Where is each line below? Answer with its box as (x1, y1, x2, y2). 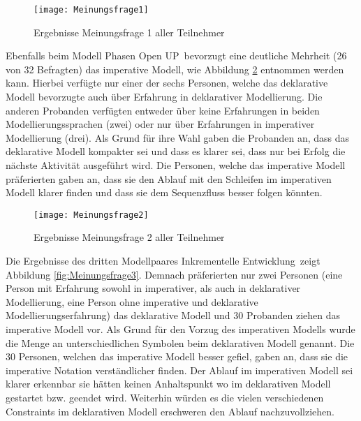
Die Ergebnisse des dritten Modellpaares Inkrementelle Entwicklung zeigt (6, 253, 321, 268)
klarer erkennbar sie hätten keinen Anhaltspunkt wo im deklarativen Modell (6, 376, 331, 391)
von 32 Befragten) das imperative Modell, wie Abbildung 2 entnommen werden (6, 61, 344, 76)
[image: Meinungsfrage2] (34, 209, 149, 220)
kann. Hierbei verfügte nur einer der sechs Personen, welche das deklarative (6, 75, 328, 90)
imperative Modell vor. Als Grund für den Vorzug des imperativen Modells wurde (6, 322, 355, 336)
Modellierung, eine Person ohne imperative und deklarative (6, 294, 258, 309)
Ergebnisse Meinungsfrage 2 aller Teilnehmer (34, 230, 225, 244)
